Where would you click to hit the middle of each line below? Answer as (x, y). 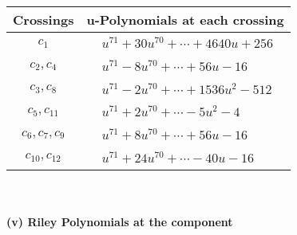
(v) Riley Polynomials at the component (120, 222)
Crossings (44, 20)
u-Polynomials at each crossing (185, 20)
